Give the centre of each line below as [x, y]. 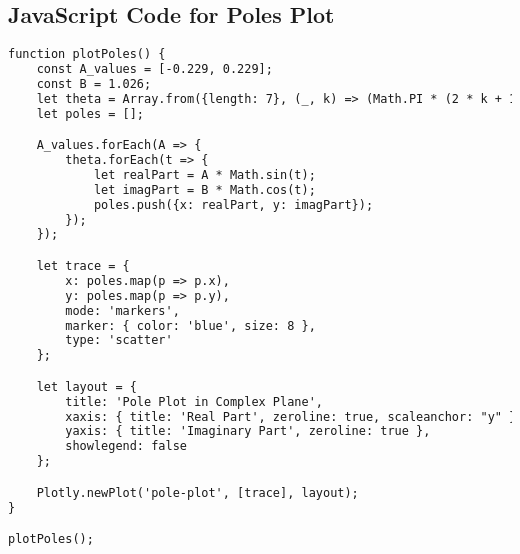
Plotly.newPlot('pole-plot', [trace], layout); [197, 492]
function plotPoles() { [87, 54]
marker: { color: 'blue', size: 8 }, [190, 325]
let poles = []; [90, 113]
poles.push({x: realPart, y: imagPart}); [233, 204]
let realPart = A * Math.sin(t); [204, 174]
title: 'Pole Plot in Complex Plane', [194, 401]
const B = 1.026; [94, 83]
